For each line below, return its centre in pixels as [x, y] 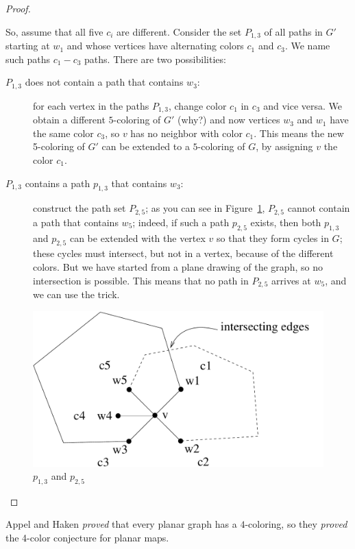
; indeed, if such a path [181, 222]
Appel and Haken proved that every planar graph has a [121, 524]
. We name [307, 46]
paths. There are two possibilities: [155, 59]
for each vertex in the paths [91, 105]
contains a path [58, 183]
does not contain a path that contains [104, 82]
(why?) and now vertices [229, 120]
